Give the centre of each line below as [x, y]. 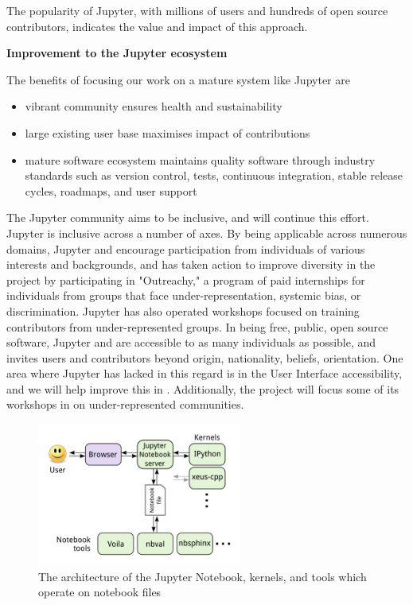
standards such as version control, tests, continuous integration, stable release [214, 175]
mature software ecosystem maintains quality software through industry [200, 159]
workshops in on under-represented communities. [125, 404]
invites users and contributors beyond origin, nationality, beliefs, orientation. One [205, 357]
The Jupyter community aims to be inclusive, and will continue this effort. [188, 217]
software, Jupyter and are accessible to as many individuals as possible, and [191, 342]
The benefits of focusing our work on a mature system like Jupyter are [178, 79]
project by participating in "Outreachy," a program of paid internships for [186, 279]
